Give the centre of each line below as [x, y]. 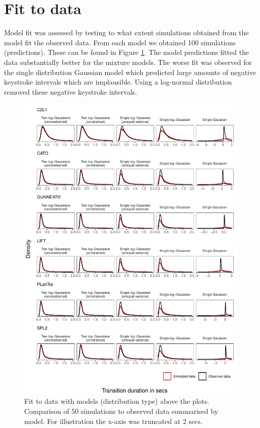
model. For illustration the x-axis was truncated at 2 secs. [113, 421]
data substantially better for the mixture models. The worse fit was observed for [128, 62]
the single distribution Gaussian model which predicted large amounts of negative [130, 72]
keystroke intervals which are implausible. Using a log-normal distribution [118, 82]
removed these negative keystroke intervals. [71, 91]
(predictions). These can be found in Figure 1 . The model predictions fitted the [126, 52]
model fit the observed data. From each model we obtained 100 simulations [120, 42]
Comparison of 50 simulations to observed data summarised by [121, 411]
